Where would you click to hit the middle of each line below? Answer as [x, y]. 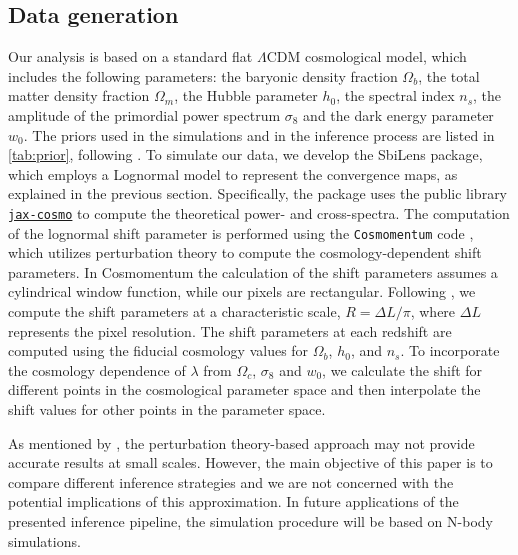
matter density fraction [79, 95]
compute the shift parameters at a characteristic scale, [174, 311]
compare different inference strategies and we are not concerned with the [231, 481]
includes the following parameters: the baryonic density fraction [203, 75]
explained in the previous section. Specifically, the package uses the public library [258, 193]
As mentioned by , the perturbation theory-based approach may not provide [241, 442]
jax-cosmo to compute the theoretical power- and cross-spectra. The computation [259, 212]
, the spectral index [395, 95]
